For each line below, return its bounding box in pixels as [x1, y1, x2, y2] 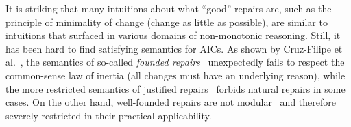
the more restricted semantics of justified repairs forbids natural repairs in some [5, 81, 346, 96]
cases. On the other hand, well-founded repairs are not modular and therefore [5, 95, 336, 109]
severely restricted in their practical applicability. [5, 108, 212, 122]
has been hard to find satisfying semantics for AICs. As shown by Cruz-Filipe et [5, 41, 343, 55]
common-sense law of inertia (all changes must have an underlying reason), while [5, 68, 346, 82]
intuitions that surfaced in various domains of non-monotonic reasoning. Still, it [5, 28, 341, 42]
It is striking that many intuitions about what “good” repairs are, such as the [5, 1, 332, 15]
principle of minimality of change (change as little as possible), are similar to [5, 14, 328, 29]
